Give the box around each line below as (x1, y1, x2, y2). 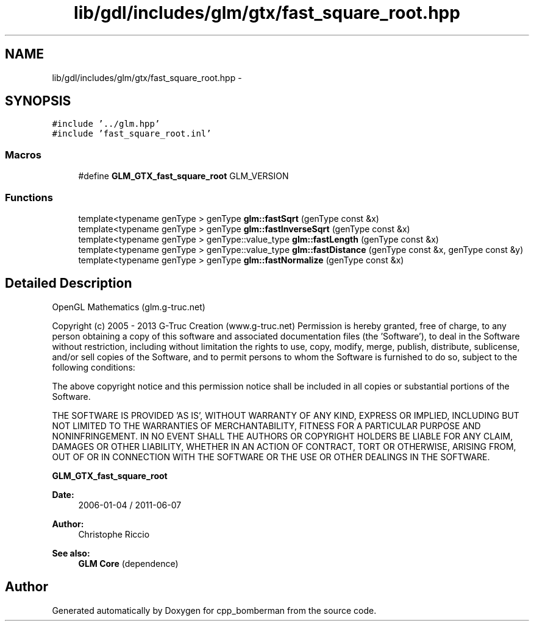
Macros (5, 148, 41, 161)
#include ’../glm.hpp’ (52, 119, 160, 129)
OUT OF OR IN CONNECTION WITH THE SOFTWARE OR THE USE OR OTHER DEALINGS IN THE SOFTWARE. (52, 451, 490, 462)
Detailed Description (5, 276, 132, 291)
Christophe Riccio (78, 528, 150, 539)
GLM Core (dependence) (78, 558, 179, 569)
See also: (52, 547, 90, 558)
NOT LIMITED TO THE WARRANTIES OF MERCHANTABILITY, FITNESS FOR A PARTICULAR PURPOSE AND (52, 420, 481, 431)
